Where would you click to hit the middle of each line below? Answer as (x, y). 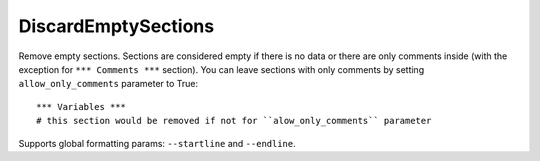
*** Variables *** (81, 106)
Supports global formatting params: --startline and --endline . (157, 143)
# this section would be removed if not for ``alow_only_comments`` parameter (234, 121)
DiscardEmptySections (116, 26)
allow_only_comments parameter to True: (108, 84)
